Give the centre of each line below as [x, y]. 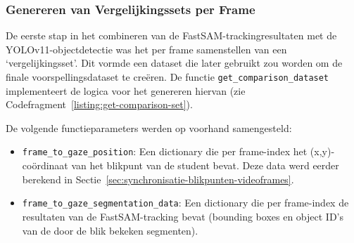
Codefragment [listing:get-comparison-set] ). [99, 104]
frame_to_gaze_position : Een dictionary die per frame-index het [165, 151]
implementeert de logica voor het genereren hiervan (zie [126, 90]
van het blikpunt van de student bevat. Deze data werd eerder [205, 165]
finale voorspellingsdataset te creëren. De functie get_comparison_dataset [167, 77]
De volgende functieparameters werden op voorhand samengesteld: [149, 127]
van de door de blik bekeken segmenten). [110, 230]
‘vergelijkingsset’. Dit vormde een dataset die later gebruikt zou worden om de [174, 63]
